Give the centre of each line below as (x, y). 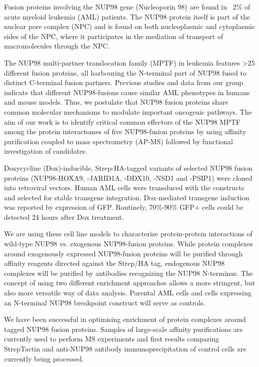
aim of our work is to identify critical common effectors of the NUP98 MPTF (122, 121)
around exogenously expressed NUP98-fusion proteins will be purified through (123, 253)
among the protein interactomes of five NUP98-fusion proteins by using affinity (125, 131)
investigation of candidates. (46, 151)
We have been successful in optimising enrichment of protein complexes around (125, 319)
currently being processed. (44, 358)
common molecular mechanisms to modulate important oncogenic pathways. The (128, 111)
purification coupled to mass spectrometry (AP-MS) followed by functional (118, 141)
